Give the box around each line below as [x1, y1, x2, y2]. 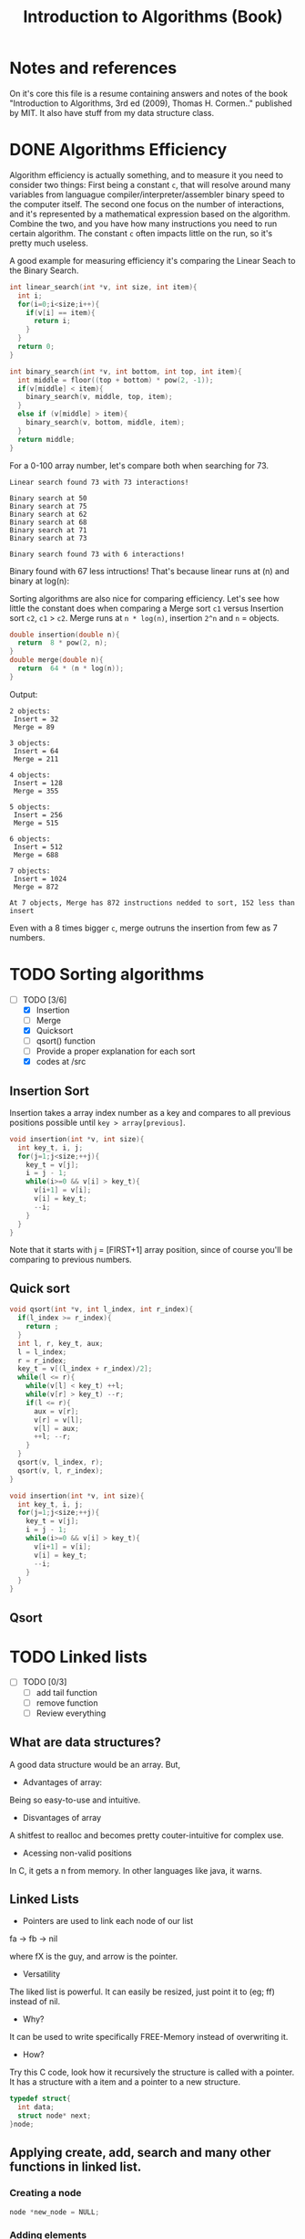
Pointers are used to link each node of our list [22, 1916, 194, 1927]
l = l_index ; [17, 1347, 67, 1357]
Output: [9, 689, 38, 699]
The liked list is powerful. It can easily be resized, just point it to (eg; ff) [9, 1986, 275, 1997]
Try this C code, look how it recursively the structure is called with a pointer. [9, 2066, 295, 2078]
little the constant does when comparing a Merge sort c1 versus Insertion [9, 603, 284, 614]
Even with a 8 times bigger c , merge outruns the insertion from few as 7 [9, 922, 278, 933]
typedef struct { [9, 2094, 71, 2104]
